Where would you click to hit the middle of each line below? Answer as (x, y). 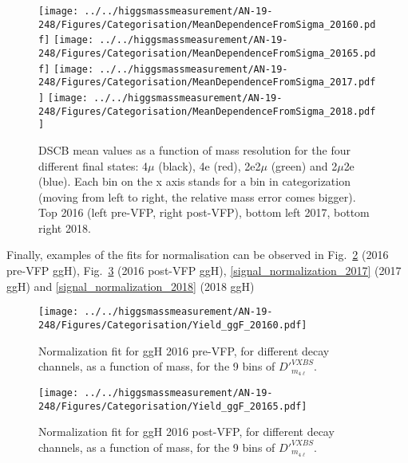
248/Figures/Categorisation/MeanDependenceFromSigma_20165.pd (207, 53)
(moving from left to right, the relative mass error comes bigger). (197, 196)
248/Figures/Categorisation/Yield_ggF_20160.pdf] (173, 325)
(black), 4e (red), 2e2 (210, 165)
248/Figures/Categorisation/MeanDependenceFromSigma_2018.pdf (207, 111)
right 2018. (65, 228)
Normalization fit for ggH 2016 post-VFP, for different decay (186, 432)
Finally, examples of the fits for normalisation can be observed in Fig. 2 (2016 (198, 255)
